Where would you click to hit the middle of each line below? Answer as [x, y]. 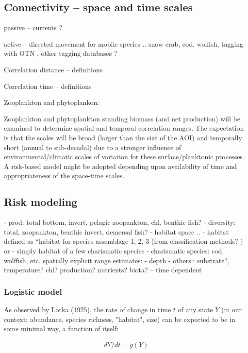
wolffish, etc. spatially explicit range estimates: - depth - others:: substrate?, [117, 260]
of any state [195, 309]
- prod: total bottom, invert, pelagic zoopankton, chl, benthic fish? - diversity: [120, 222]
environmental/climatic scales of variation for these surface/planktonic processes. [124, 157]
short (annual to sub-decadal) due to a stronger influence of [93, 147]
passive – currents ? [33, 27]
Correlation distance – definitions [53, 69]
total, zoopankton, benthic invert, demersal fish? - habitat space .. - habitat [116, 231]
